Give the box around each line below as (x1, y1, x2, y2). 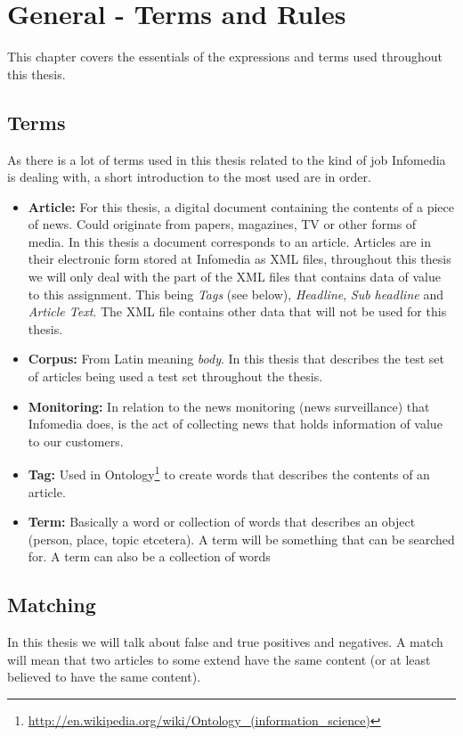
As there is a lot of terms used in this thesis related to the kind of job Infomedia (7, 150, 446, 168)
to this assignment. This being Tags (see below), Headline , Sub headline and (28, 284, 443, 303)
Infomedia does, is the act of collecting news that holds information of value (28, 414, 443, 433)
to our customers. (28, 431, 124, 450)
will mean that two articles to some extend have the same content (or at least (7, 650, 431, 668)
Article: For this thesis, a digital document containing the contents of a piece (28, 197, 454, 216)
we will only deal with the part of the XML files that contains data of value (28, 267, 441, 286)
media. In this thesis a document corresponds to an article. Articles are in (28, 232, 431, 250)
